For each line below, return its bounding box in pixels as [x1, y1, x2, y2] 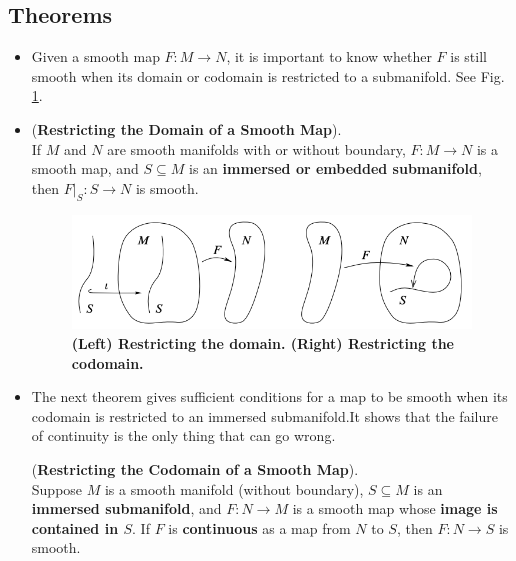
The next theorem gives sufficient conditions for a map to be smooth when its [31, 386, 508, 407]
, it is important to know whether [226, 46, 432, 67]
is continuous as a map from [168, 517, 351, 538]
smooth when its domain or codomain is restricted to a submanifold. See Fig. [31, 65, 505, 86]
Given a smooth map [31, 46, 160, 67]
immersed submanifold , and [31, 498, 222, 519]
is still [450, 46, 487, 67]
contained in [31, 517, 119, 538]
